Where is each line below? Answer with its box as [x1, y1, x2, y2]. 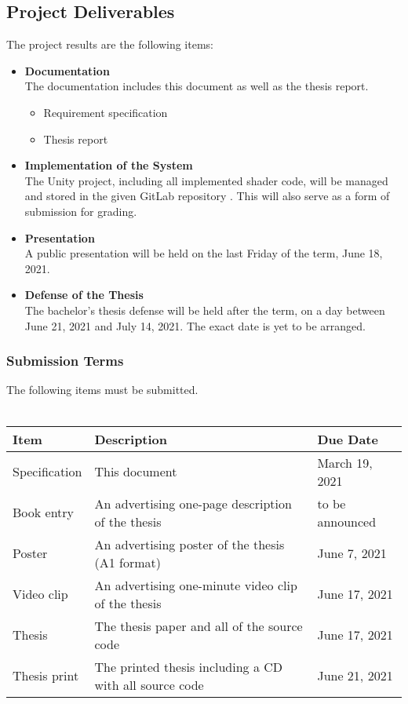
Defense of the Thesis [24, 286, 144, 303]
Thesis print [13, 666, 79, 685]
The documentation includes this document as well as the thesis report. [24, 78, 369, 94]
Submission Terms [6, 351, 124, 370]
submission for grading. [24, 202, 137, 219]
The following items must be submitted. [6, 381, 199, 398]
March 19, [317, 453, 373, 472]
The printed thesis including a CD [94, 657, 283, 676]
